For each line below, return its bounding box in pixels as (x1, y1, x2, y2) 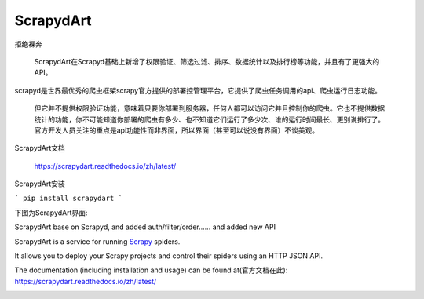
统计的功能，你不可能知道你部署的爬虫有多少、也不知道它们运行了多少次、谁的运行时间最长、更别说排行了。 (34, 115, 385, 124)
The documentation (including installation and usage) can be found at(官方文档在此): (14, 265, 288, 275)
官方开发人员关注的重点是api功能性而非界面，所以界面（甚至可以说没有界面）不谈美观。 (34, 126, 320, 135)
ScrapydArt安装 (14, 179, 66, 188)
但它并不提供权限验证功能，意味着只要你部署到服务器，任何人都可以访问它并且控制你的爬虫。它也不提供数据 (34, 104, 385, 113)
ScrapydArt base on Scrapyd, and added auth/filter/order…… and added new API (14, 222, 276, 232)
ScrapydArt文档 (14, 144, 66, 153)
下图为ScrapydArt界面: (14, 208, 88, 217)
